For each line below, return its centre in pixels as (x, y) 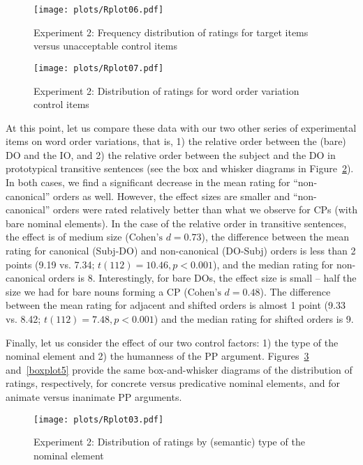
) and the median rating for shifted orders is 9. (254, 319)
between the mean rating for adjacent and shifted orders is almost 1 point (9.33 (176, 305)
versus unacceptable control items (106, 46)
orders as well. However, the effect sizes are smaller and (172, 196)
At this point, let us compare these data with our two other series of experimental (181, 127)
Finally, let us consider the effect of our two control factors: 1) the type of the (172, 342)
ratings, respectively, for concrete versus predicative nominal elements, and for (173, 383)
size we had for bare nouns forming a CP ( (97, 291)
